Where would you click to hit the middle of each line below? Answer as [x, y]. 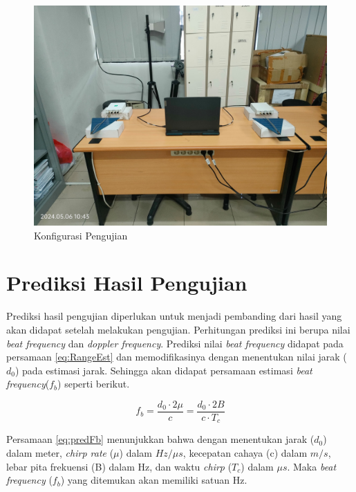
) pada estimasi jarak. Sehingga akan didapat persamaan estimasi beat [163, 370]
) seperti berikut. [94, 384]
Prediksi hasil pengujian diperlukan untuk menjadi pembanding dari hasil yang [174, 316]
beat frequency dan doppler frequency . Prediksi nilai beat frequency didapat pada [175, 343]
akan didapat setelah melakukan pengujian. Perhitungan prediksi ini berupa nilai [178, 329]
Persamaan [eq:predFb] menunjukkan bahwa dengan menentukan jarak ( [160, 439]
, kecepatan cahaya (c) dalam [245, 452]
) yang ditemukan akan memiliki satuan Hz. [154, 480]
